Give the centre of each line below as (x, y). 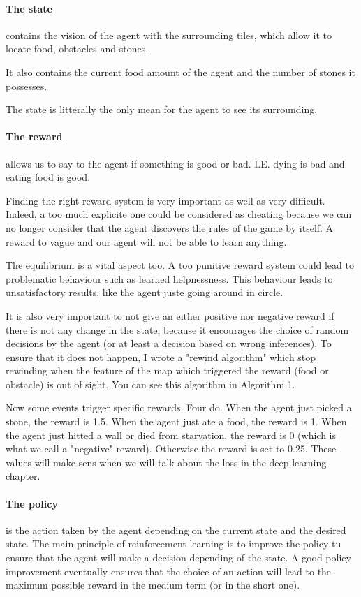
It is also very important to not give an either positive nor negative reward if (170, 315)
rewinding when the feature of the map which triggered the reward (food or (167, 370)
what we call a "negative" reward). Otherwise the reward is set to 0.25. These (171, 449)
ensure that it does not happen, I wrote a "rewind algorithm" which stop (161, 356)
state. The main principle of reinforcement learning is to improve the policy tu (174, 544)
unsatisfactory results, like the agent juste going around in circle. (145, 292)
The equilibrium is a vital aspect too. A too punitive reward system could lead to (180, 265)
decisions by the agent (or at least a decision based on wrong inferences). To (169, 343)
